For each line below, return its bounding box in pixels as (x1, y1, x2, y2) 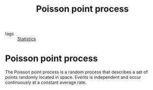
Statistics (17, 36, 36, 42)
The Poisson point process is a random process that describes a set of (5, 69, 148, 75)
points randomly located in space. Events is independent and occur (5, 74, 141, 80)
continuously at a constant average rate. (5, 79, 87, 86)
